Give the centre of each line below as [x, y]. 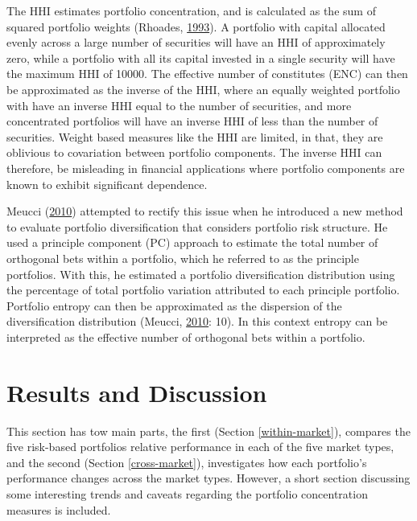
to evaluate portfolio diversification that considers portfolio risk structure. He [197, 226]
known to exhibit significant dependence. [107, 184]
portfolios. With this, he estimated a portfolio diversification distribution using [201, 274]
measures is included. [59, 509]
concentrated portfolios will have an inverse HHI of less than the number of [192, 121]
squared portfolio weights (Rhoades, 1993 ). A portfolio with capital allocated [196, 26]
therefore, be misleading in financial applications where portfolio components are [206, 168]
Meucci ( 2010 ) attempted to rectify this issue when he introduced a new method [205, 211]
